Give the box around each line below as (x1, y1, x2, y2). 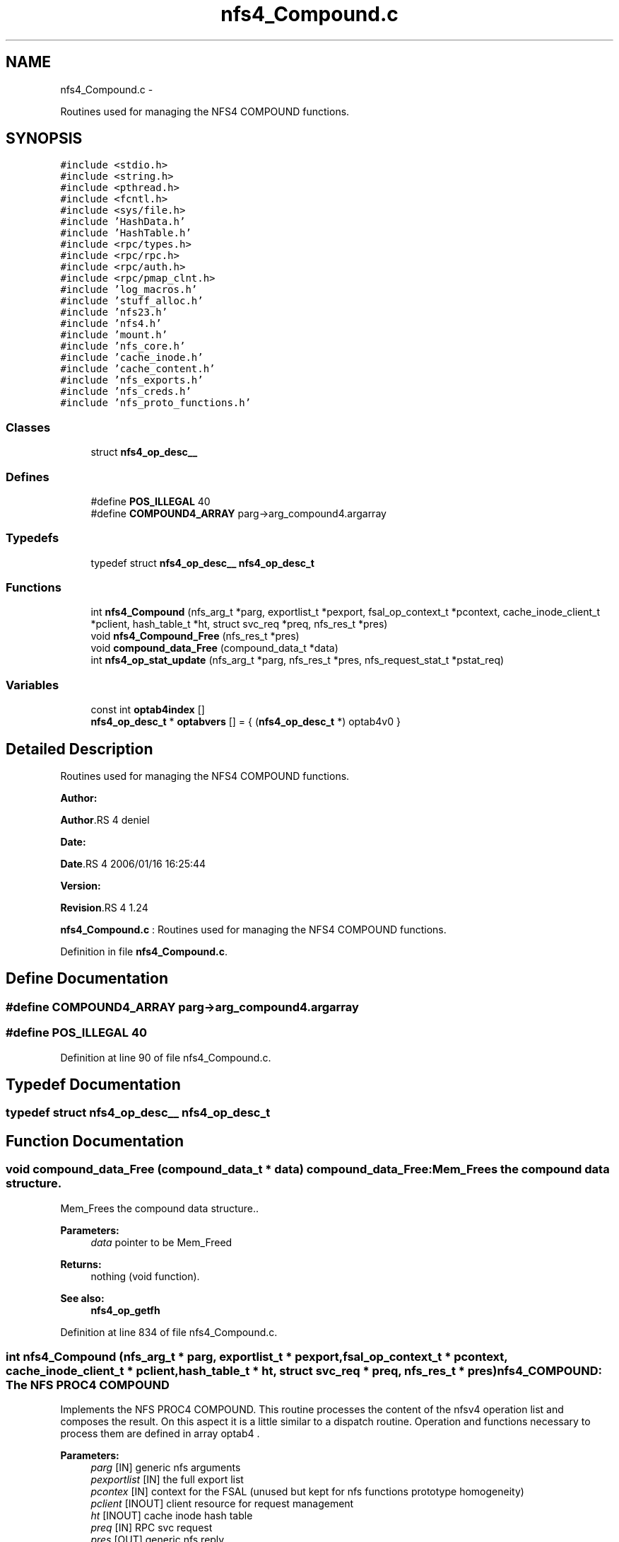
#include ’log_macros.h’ (60, 284, 198, 296)
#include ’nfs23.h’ (60, 306, 168, 318)
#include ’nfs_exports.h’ (60, 374, 204, 386)
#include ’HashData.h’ (60, 216, 186, 228)
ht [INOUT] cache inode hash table (90, 1509, 253, 1522)
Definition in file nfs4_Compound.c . (60, 945, 228, 958)
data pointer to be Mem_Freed (90, 1236, 232, 1248)
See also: (60, 1291, 105, 1304)
